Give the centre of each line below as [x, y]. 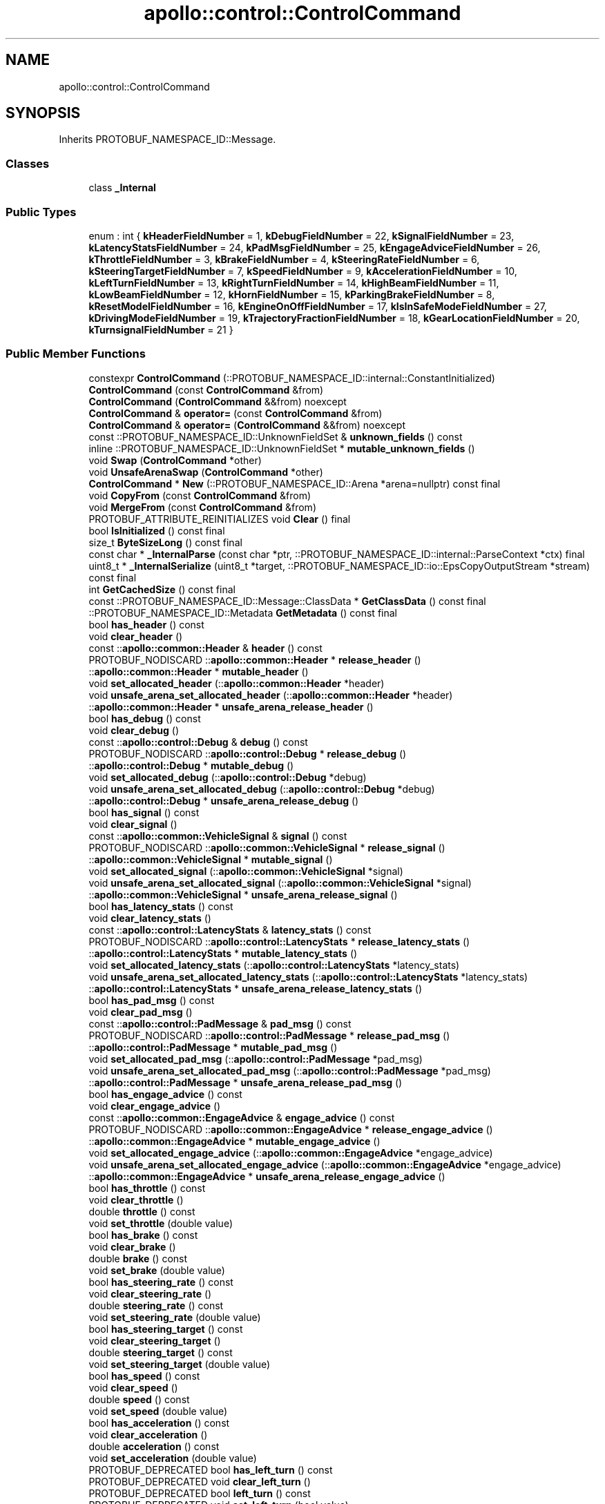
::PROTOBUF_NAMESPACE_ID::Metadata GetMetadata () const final [243, 613]
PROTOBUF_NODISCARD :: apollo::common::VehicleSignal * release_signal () [267, 847]
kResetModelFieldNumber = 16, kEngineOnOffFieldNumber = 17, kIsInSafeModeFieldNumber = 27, [318, 306]
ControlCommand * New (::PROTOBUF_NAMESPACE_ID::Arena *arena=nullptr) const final [295, 483]
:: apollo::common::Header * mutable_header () [199, 671]
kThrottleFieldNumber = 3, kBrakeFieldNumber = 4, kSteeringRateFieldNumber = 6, [284, 259]
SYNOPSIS [43, 113]
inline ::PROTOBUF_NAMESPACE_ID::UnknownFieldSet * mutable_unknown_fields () [282, 448]
